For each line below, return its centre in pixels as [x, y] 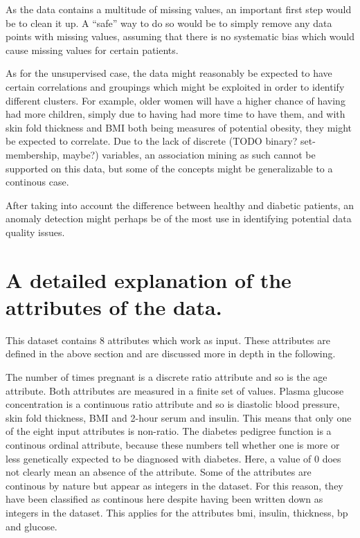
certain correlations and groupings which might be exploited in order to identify [175, 86]
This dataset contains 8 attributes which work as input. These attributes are [168, 340]
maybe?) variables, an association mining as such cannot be [189, 154]
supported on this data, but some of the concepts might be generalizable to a [169, 168]
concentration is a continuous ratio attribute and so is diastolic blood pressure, [173, 404]
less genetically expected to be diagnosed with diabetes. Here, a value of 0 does [173, 458]
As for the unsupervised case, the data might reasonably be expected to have [169, 73]
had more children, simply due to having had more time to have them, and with [175, 114]
